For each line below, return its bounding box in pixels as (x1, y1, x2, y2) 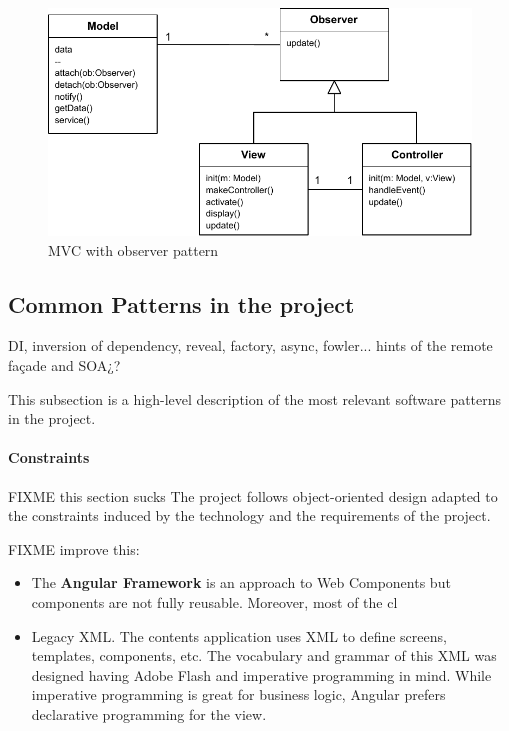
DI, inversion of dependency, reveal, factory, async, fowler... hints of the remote (8, 335, 493, 356)
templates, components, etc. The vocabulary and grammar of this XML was (31, 645, 497, 666)
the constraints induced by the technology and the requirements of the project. (8, 505, 491, 526)
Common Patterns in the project (8, 288, 355, 319)
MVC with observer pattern (48, 239, 219, 260)
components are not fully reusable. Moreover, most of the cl (31, 591, 398, 612)
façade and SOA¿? (8, 354, 121, 375)
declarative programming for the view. (31, 703, 267, 724)
